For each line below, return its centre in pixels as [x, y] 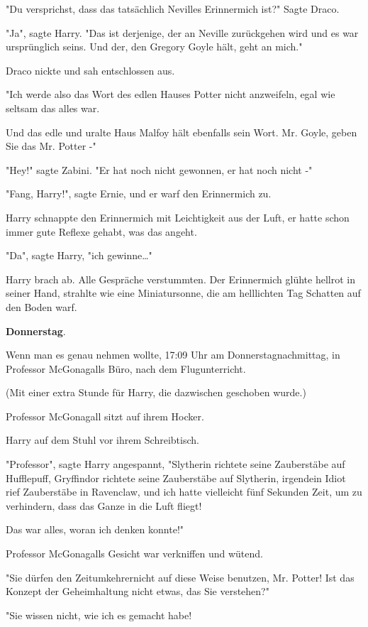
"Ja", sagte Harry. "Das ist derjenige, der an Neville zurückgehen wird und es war [182, 32]
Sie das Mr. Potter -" [51, 146]
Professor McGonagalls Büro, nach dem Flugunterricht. [126, 368]
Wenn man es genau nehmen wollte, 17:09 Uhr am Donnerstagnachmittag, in [173, 355]
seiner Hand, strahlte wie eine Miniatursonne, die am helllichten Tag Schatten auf [183, 293]
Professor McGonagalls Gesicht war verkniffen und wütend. [134, 554]
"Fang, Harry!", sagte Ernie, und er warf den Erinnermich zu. [139, 193]
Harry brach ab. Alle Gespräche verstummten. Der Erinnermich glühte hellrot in [180, 279]
